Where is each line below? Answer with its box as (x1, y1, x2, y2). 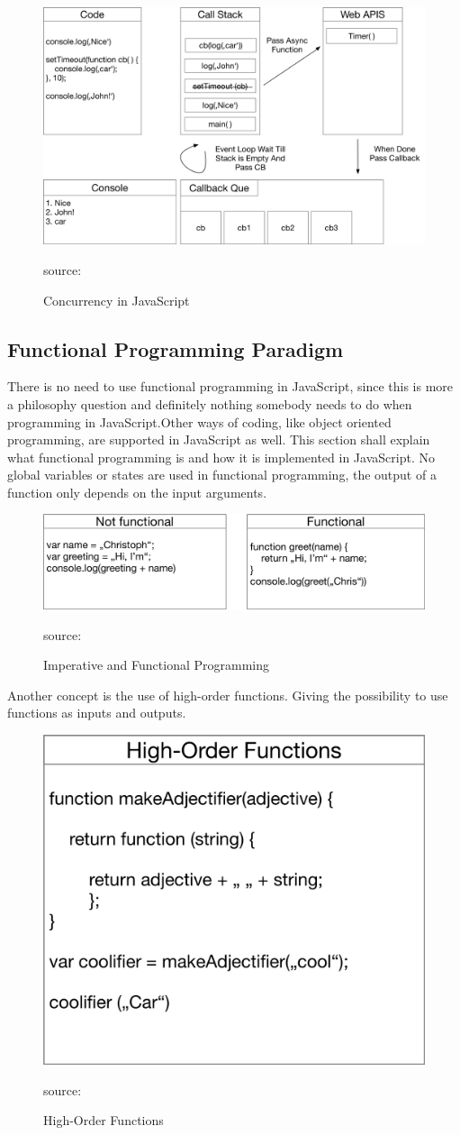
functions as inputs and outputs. (7, 703, 186, 722)
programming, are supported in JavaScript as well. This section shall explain (7, 430, 430, 449)
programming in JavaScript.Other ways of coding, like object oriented (7, 412, 392, 431)
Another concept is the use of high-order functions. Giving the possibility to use (7, 685, 448, 704)
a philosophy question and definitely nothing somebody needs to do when (7, 394, 412, 413)
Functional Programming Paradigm (7, 334, 344, 362)
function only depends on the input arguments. (7, 482, 267, 501)
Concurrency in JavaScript (43, 290, 190, 309)
